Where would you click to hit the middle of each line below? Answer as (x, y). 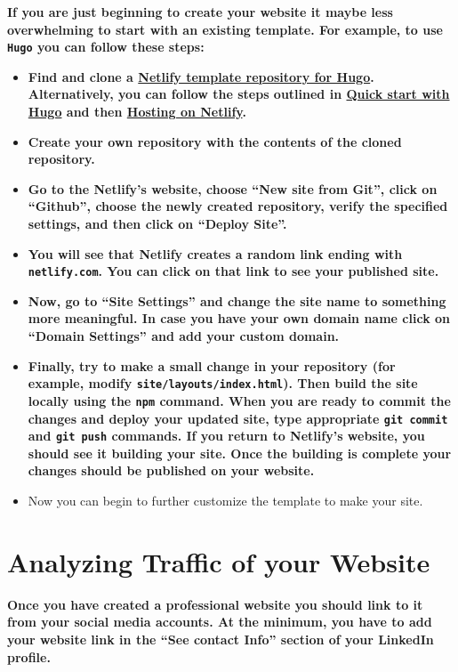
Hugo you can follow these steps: (106, 47)
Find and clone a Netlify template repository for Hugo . (201, 76)
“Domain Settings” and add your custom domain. (184, 336)
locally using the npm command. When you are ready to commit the (239, 400)
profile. (29, 656)
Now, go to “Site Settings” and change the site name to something (237, 300)
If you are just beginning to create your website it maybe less (200, 12)
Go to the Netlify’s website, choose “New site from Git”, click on (233, 188)
